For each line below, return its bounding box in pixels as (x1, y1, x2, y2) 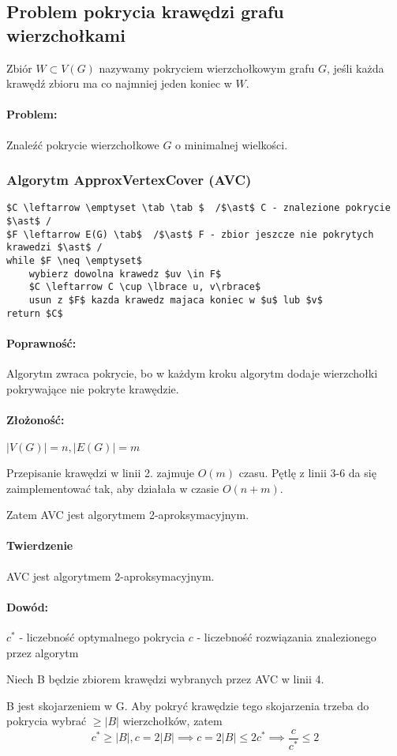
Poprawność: (6, 334, 77, 351)
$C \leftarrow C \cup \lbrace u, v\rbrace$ (28, 281, 261, 293)
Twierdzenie (6, 537, 73, 554)
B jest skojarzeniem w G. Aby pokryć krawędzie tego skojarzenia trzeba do (6, 697, 369, 713)
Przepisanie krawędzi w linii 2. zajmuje (6, 465, 194, 481)
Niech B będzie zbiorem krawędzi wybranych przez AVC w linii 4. (6, 671, 324, 687)
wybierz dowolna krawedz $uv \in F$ (28, 268, 222, 280)
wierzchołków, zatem (122, 713, 223, 729)
